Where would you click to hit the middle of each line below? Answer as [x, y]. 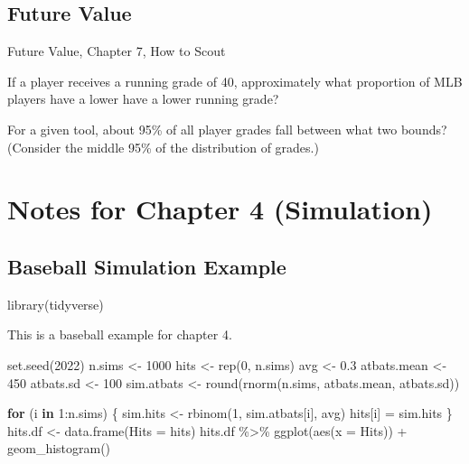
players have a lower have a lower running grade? [143, 99]
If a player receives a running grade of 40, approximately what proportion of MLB [235, 81]
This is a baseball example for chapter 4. [120, 334]
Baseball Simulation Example [147, 266]
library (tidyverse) [56, 304]
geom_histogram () [59, 448]
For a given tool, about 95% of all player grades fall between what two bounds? [227, 129]
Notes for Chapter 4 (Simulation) [220, 209]
